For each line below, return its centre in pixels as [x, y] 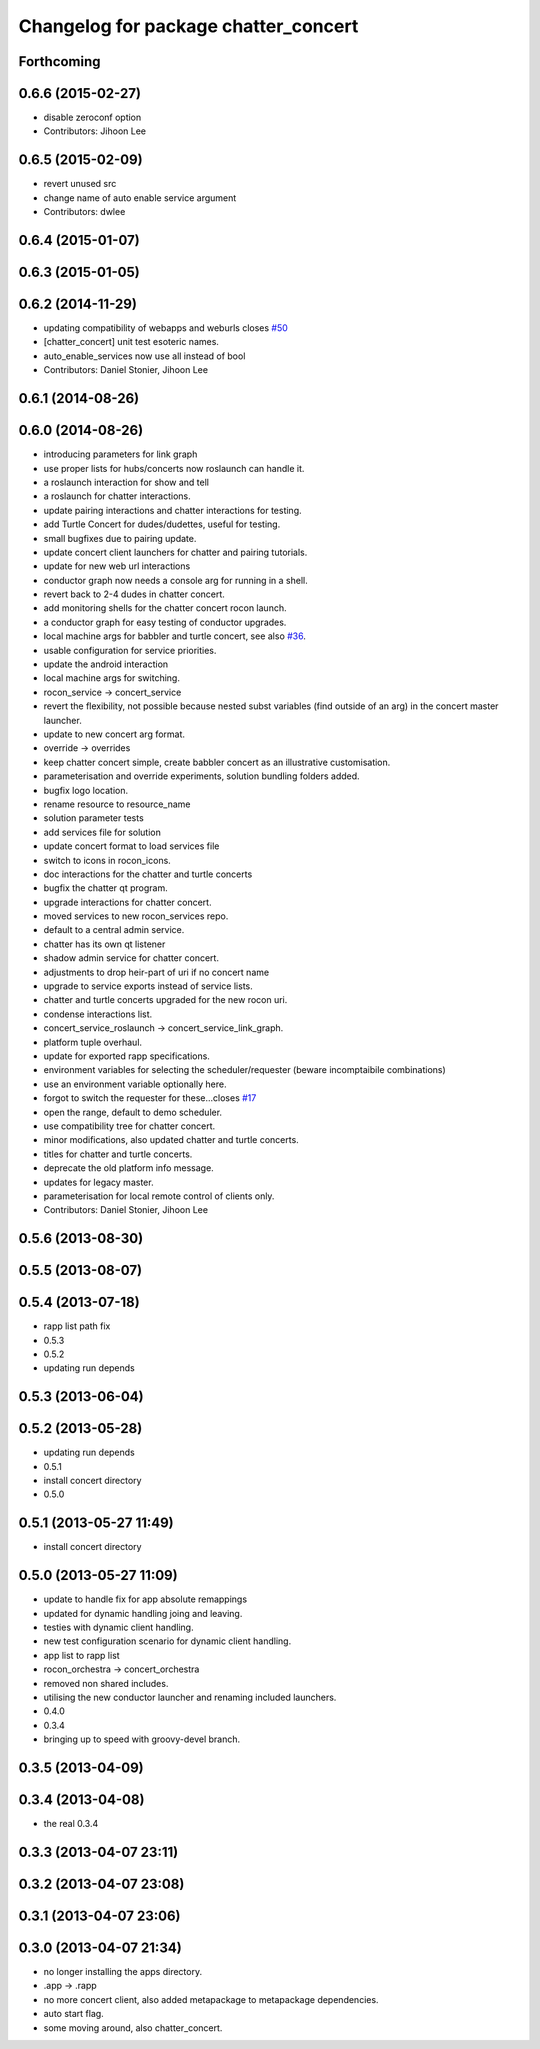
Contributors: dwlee [84, 212]
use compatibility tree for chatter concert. [129, 1126]
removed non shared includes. [106, 1683]
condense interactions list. [98, 1014]
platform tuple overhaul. [93, 1042]
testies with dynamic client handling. [118, 1627]
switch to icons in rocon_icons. [107, 860]
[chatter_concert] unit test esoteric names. [131, 342]
